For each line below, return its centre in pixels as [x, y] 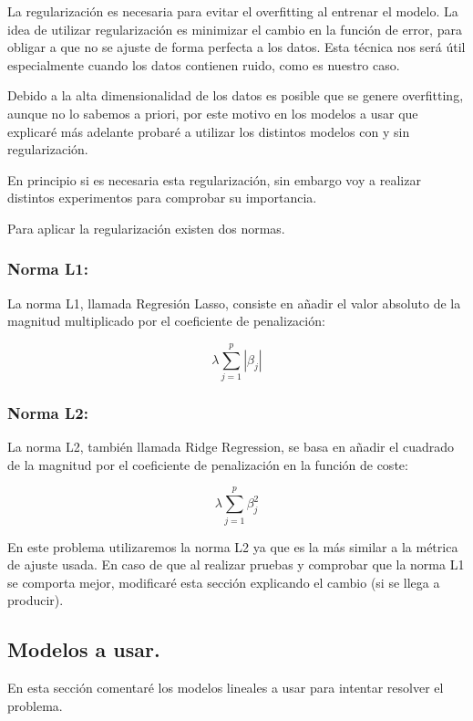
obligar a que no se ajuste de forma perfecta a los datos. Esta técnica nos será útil [236, 47]
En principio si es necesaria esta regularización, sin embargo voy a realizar [214, 179]
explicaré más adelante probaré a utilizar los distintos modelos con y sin [209, 131]
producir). [36, 600]
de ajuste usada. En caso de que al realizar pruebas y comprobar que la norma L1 [236, 564]
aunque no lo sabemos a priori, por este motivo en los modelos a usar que [213, 113]
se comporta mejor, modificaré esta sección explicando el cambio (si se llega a [224, 582]
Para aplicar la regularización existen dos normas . [146, 228]
